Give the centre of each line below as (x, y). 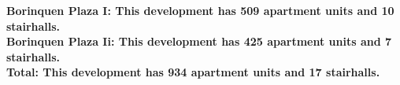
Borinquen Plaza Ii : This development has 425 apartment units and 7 (199, 41)
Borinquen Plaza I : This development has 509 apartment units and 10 (200, 10)
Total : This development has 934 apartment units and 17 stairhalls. (193, 72)
